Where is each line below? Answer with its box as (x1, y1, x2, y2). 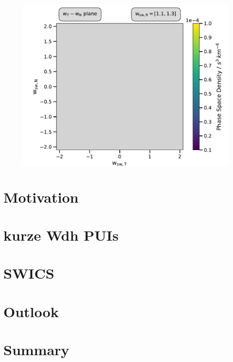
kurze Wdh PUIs (3, 225, 119, 245)
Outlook (3, 301, 59, 321)
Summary (3, 340, 70, 360)
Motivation (3, 187, 79, 207)
